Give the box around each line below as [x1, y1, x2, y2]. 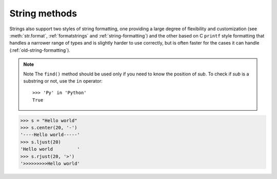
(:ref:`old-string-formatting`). [9, 47, 70, 53]
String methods [9, 8, 77, 19]
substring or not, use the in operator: [23, 77, 103, 84]
